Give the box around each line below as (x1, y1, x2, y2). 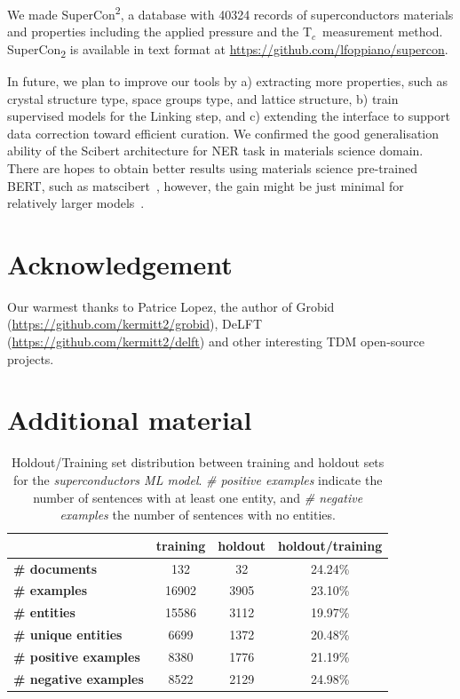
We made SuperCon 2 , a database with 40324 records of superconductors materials (7, 3, 454, 23)
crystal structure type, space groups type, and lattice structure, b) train (7, 89, 399, 107)
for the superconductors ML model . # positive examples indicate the (12, 470, 383, 489)
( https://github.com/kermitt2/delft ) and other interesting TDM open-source (7, 332, 425, 351)
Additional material (7, 401, 252, 438)
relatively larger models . (7, 194, 145, 212)
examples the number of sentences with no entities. (59, 505, 336, 524)
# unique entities (13, 625, 123, 644)
